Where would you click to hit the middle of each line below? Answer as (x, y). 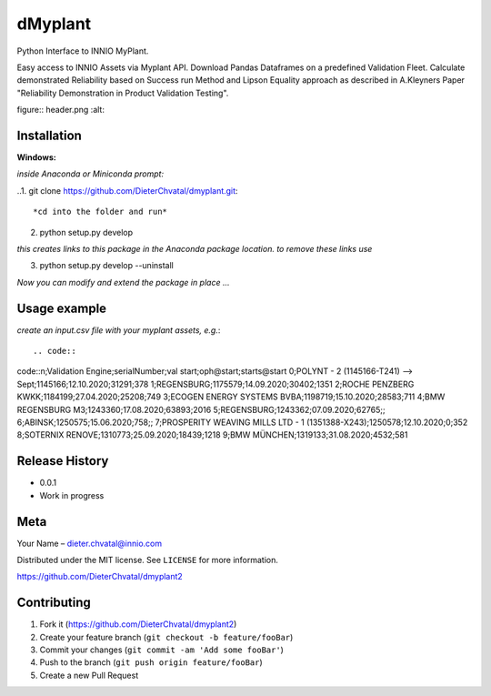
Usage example (62, 308)
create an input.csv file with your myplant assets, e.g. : (119, 330)
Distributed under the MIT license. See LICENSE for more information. (148, 560)
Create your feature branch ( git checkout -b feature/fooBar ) (166, 637)
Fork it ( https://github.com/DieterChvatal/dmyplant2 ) (138, 624)
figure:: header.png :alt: (60, 110)
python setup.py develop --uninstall (107, 266)
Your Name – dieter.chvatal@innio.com (90, 543)
